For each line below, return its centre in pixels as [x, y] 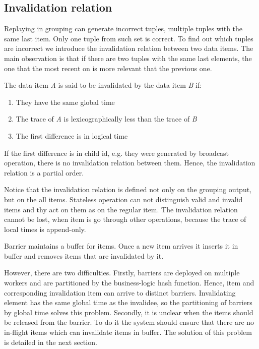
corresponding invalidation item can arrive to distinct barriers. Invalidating [120, 292]
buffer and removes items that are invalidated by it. [84, 255]
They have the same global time [65, 102]
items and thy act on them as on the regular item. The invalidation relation [121, 209]
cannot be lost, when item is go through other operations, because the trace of [125, 219]
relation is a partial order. [44, 172]
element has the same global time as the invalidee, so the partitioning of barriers [128, 302]
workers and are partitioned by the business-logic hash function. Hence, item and [129, 283]
